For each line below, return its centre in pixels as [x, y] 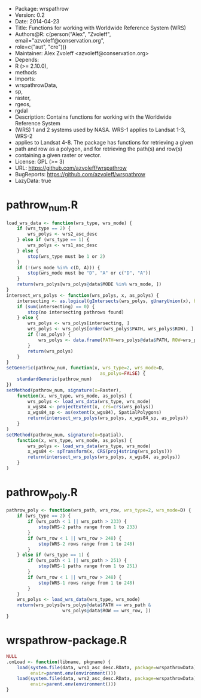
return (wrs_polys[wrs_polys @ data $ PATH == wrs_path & [84, 605]
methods [26, 72]
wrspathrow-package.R [67, 640]
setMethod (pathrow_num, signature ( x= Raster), [64, 390]
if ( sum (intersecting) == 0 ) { [56, 306]
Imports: [25, 79]
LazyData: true [33, 180]
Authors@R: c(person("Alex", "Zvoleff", [63, 34]
